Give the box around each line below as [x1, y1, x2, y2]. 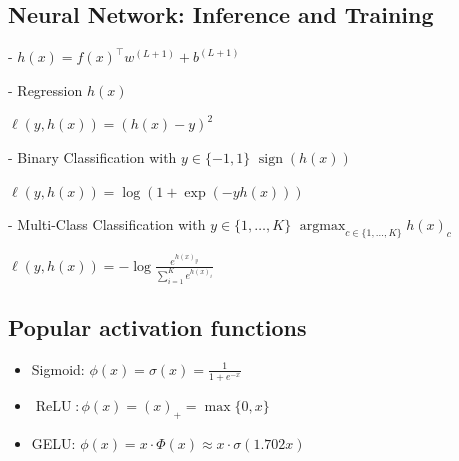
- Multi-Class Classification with [8, 214, 206, 235]
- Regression [8, 79, 83, 100]
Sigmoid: [31, 358, 85, 379]
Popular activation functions [8, 312, 307, 343]
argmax [299, 219, 346, 234]
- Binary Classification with [8, 146, 177, 167]
